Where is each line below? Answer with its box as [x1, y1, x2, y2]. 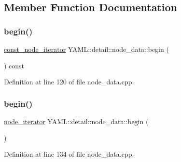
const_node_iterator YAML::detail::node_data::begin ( [4, 44, 169, 54]
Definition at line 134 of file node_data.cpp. [4, 149, 134, 159]
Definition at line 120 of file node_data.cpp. [4, 77, 134, 87]
